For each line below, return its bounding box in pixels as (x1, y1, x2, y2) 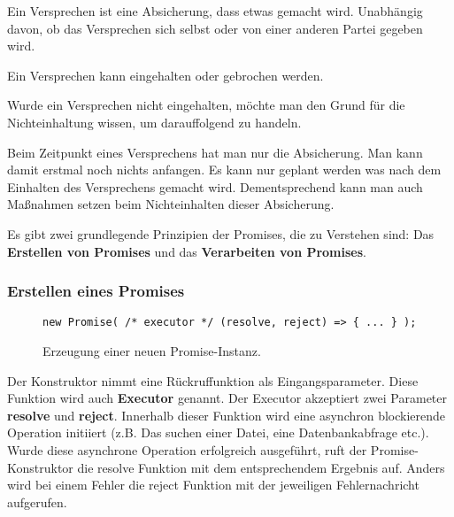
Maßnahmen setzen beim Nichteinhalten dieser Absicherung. (7, 195, 335, 213)
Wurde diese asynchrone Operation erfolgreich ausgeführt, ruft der (7, 440, 367, 459)
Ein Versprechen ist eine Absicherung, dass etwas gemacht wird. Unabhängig (7, 2, 423, 19)
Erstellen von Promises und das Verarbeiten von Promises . (7, 242, 366, 260)
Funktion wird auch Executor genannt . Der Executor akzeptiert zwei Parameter (7, 389, 448, 407)
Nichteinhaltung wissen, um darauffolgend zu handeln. (7, 112, 302, 131)
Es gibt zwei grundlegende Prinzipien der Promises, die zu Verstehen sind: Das (7, 224, 435, 243)
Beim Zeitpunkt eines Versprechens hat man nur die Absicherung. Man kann (7, 143, 423, 161)
